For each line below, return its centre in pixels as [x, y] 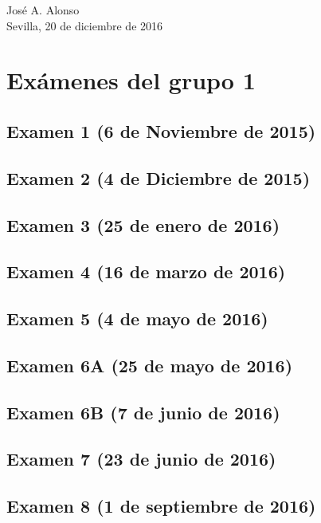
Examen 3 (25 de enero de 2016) [143, 224]
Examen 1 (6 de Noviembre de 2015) [161, 130]
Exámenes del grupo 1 [131, 80]
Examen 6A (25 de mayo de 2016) [150, 365]
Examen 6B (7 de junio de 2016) [143, 412]
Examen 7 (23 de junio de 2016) [141, 459]
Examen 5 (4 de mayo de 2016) [137, 319]
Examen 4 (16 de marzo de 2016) [146, 271]
